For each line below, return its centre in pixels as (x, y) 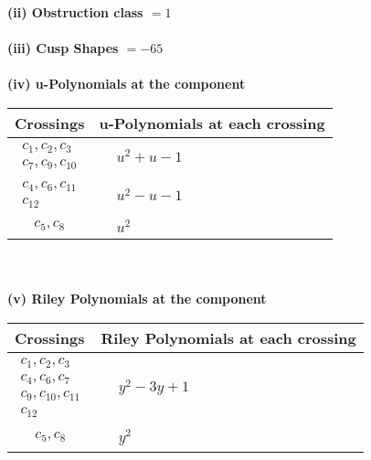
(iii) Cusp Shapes (63, 48)
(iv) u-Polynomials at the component (127, 84)
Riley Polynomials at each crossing (228, 337)
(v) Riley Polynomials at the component (137, 299)
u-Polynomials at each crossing (212, 123)
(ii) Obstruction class (75, 12)
